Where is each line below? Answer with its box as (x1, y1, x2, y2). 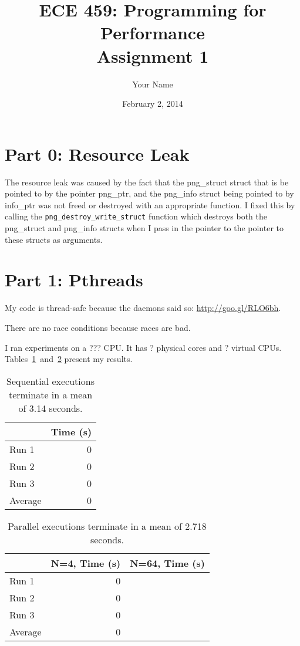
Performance (100, 21, 205, 45)
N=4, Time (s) (50, 556, 121, 570)
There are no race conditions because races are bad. (5, 321, 191, 333)
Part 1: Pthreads (5, 268, 143, 292)
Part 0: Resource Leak (5, 141, 190, 165)
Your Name (132, 77, 173, 90)
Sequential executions (6, 374, 95, 388)
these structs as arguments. (5, 233, 103, 245)
